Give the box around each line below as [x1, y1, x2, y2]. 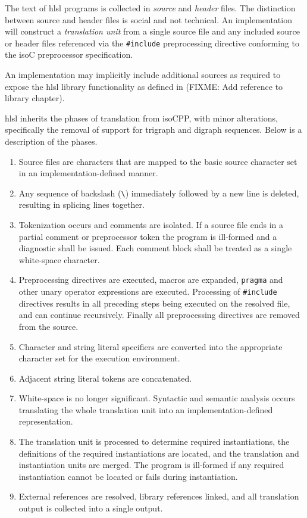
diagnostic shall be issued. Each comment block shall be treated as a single [18, 242, 292, 254]
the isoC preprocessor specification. [5, 48, 133, 61]
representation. [18, 415, 73, 427]
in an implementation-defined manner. [18, 167, 158, 179]
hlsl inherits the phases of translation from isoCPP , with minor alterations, [5, 111, 278, 124]
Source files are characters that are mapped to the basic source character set [18, 155, 297, 167]
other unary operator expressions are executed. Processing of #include [18, 285, 277, 298]
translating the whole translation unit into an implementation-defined [18, 403, 273, 416]
